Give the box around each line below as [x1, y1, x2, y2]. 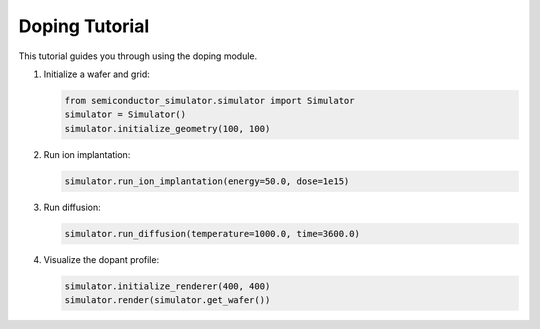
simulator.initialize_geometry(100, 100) [64, 123, 271, 134]
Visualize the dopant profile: [43, 253, 160, 265]
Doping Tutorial [18, 15, 150, 37]
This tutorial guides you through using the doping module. [18, 50, 258, 62]
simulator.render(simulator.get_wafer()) [64, 295, 271, 305]
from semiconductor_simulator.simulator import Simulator [64, 95, 355, 106]
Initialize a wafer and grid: [43, 68, 150, 80]
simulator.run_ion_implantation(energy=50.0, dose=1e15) [64, 175, 350, 187]
